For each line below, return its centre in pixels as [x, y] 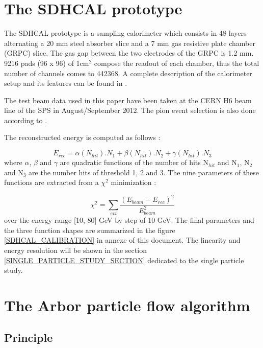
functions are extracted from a [51, 182]
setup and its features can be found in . [66, 83]
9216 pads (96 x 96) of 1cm [47, 63]
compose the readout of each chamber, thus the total [177, 63]
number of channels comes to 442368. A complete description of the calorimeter [128, 73]
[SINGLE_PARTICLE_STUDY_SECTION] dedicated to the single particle [124, 260]
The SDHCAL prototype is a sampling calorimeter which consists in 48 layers [125, 33]
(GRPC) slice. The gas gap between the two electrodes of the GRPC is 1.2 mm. [129, 53]
